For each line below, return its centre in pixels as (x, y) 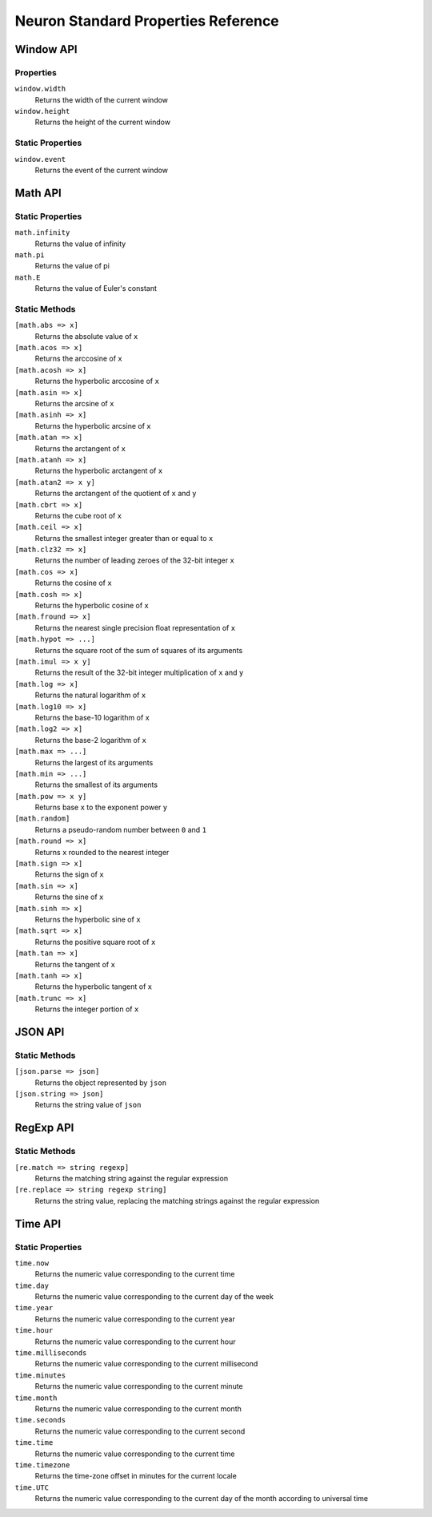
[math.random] (42, 819)
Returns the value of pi (72, 266)
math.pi (30, 255)
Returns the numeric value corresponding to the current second (140, 1431)
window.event (40, 159)
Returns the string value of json (88, 1105)
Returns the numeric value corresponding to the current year (135, 1319)
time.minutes (40, 1375)
